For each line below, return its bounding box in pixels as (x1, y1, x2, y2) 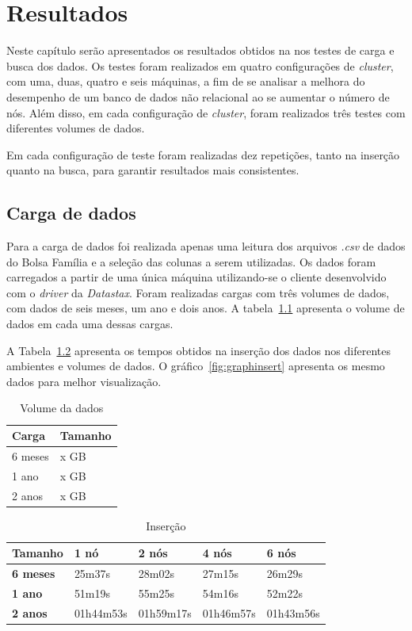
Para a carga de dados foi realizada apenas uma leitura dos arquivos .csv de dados (6, 238, 406, 254)
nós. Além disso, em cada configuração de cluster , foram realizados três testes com (6, 104, 406, 120)
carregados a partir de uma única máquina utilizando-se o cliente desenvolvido (6, 269, 387, 285)
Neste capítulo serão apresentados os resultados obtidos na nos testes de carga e (6, 42, 395, 59)
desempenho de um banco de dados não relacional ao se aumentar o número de (6, 88, 390, 105)
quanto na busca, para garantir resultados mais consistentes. (6, 162, 299, 178)
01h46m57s (202, 604, 256, 621)
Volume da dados (20, 400, 104, 416)
